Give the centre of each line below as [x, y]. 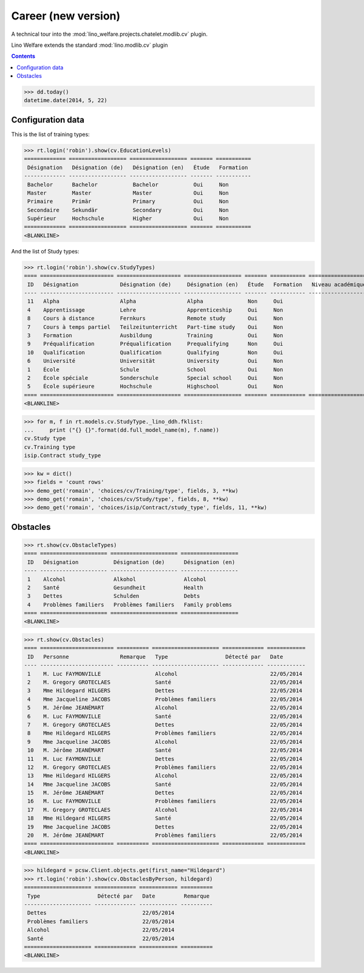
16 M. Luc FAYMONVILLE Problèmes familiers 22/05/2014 [165, 801]
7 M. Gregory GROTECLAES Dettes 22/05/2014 [165, 724]
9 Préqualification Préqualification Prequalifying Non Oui [155, 344]
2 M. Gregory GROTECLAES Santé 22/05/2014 [165, 682]
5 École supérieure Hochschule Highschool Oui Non [155, 387]
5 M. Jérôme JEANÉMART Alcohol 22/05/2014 [165, 708]
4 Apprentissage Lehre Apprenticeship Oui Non [155, 310]
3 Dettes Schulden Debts [114, 596]
